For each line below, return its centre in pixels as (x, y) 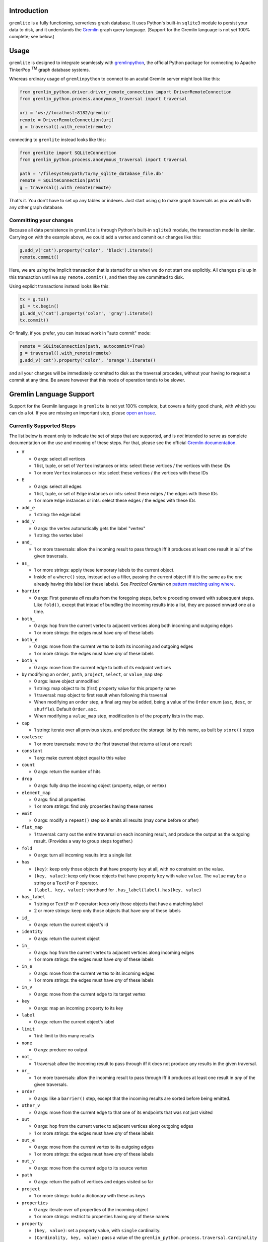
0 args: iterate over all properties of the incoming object (91, 1209)
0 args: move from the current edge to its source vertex (91, 1168)
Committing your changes (41, 220)
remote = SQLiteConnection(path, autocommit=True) (83, 346)
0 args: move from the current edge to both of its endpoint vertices (102, 667)
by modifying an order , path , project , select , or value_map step (92, 674)
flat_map (32, 827)
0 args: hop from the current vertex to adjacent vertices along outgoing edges (114, 1126)
